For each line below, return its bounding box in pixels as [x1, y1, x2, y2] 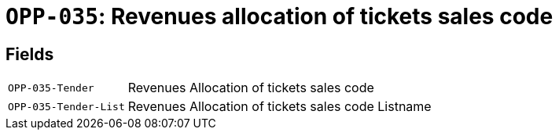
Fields [6, 44, 54, 64]
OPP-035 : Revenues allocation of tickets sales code [6, 3, 553, 30]
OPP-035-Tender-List [8, 100, 125, 113]
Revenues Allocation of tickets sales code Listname [127, 98, 432, 115]
